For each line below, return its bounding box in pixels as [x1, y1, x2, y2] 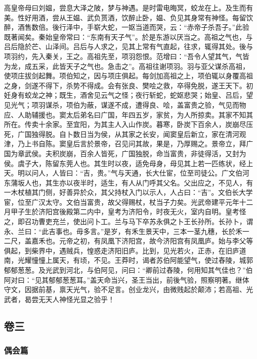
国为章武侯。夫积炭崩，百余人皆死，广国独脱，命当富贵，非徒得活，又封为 [4, 148, 246, 158]
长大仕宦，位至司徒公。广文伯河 [145, 168, 250, 178]
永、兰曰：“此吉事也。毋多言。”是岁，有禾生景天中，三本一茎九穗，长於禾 [4, 226, 243, 236]
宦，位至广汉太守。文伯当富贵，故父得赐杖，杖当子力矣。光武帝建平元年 [4, 196, 239, 207]
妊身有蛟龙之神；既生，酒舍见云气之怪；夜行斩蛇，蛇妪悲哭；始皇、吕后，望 [4, 90, 253, 100]
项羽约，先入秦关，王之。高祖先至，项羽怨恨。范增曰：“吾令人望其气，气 [4, 51, 243, 61]
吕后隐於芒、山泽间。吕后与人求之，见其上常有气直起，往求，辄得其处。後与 [4, 41, 253, 52]
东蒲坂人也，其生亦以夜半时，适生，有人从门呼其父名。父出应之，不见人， [4, 177, 246, 187]
